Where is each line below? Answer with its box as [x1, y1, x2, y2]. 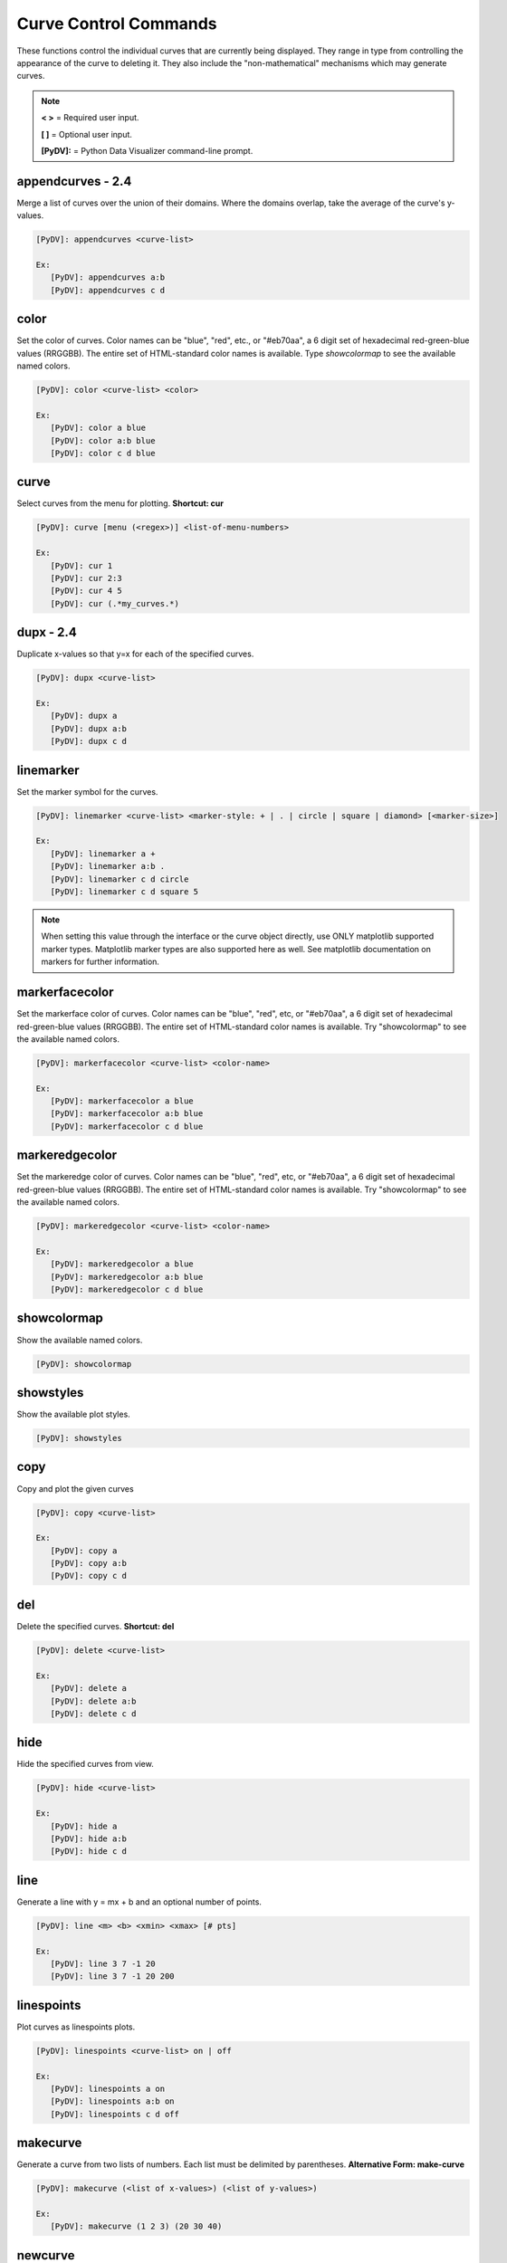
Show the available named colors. [16, 1334, 143, 1345]
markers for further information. [41, 956, 160, 968]
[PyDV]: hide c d [50, 1847, 127, 1857]
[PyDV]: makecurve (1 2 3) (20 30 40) [50, 2221, 223, 2231]
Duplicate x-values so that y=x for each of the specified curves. [16, 648, 254, 660]
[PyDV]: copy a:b [50, 1558, 127, 1569]
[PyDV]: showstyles [35, 1433, 122, 1444]
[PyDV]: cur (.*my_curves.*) [50, 598, 180, 608]
